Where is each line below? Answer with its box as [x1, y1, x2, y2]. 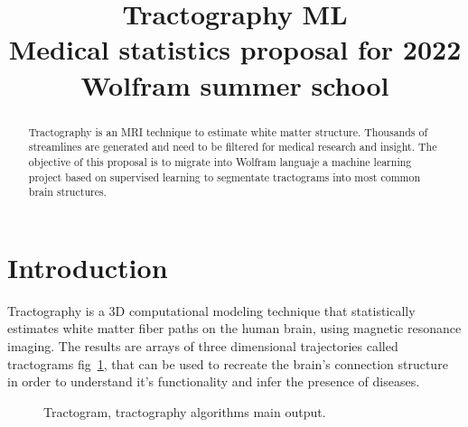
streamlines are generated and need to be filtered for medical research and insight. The [28, 139, 437, 154]
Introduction [7, 248, 168, 285]
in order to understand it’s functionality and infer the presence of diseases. [7, 372, 420, 391]
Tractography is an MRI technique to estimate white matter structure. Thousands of [28, 124, 428, 139]
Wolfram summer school [80, 66, 389, 103]
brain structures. [28, 184, 107, 200]
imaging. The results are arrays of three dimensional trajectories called [7, 336, 398, 355]
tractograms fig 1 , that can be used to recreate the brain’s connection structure [7, 354, 448, 373]
